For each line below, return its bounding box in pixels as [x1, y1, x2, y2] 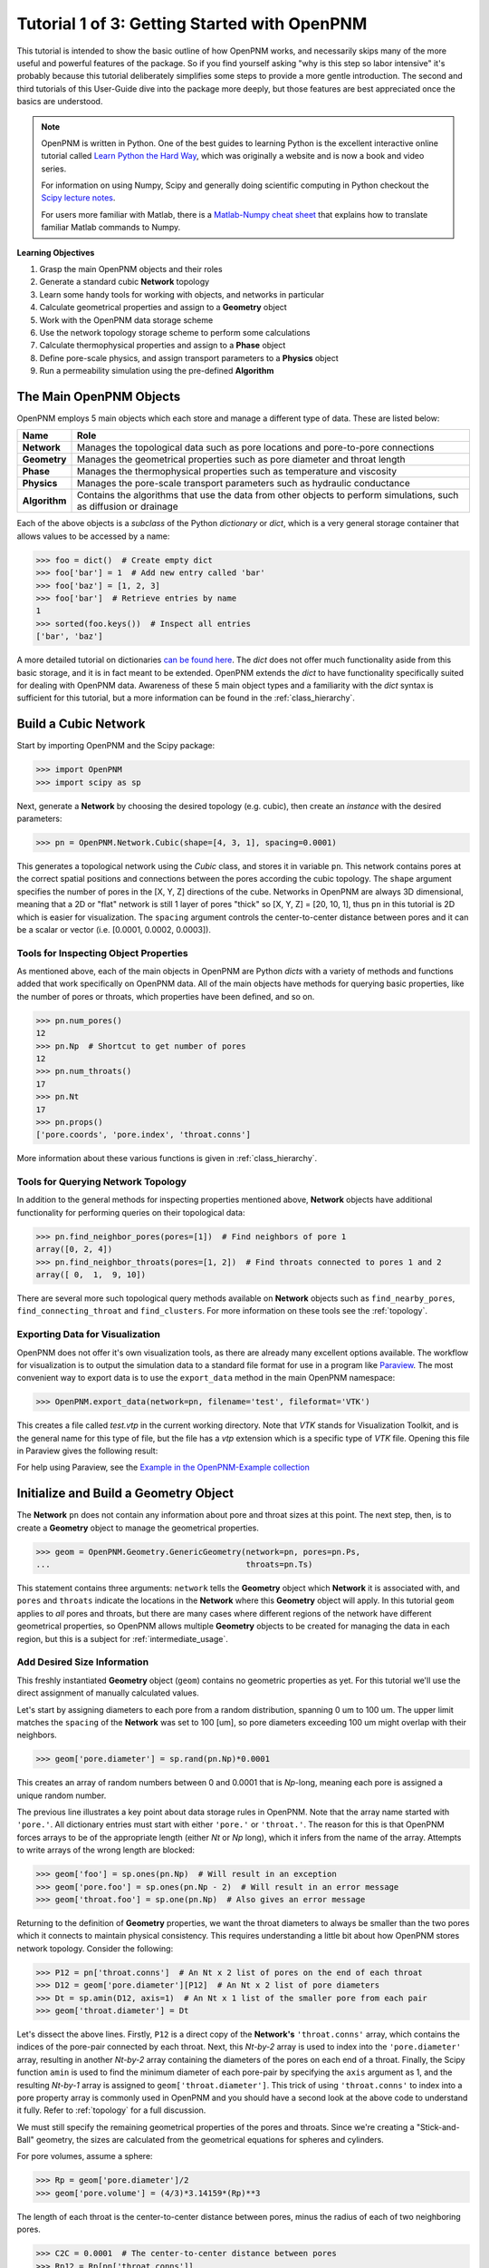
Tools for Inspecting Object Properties [16, 946, 189, 959]
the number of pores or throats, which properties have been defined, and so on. [16, 991, 315, 1002]
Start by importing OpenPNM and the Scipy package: [16, 740, 216, 751]
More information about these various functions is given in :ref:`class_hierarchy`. [16, 1153, 318, 1164]
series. [41, 163, 67, 174]
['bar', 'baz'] [35, 631, 103, 641]
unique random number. [16, 1790, 107, 1801]
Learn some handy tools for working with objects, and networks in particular [39, 288, 325, 299]
